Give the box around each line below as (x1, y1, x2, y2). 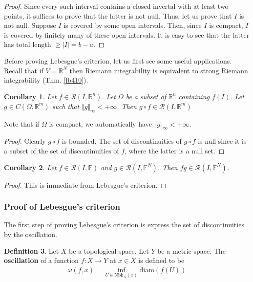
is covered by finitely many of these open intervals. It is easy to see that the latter (4, 29, 250, 40)
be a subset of (126, 91, 166, 101)
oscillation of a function (4, 255, 79, 265)
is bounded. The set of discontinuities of (62, 136, 182, 146)
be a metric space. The (157, 245, 226, 256)
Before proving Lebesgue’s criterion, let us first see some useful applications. (4, 55, 232, 65)
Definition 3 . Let (4, 245, 59, 256)
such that (52, 101, 80, 111)
